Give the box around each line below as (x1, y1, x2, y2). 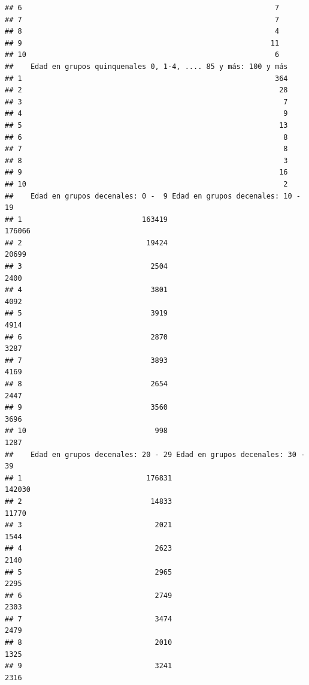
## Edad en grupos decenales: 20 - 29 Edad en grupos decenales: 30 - (5, 450, 305, 459)
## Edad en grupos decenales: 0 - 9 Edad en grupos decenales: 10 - (5, 191, 301, 200)
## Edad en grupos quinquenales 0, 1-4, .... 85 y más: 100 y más (5, 62, 288, 71)
